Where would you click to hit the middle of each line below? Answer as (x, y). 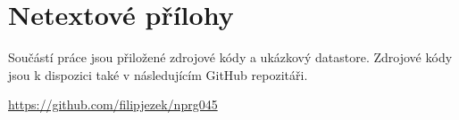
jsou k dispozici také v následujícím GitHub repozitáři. (158, 74)
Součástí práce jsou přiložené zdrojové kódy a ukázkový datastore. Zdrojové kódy (230, 57)
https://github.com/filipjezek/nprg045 (113, 104)
